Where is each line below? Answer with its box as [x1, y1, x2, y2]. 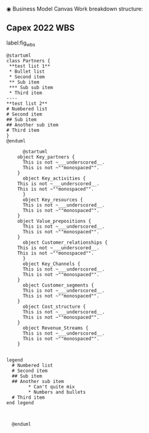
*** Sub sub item [9, 84, 53, 90]
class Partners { [6, 57, 51, 64]
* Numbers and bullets [28, 389, 86, 395]
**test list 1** [9, 63, 51, 69]
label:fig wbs [6, 39, 35, 48]
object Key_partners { [17, 154, 75, 160]
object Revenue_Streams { [22, 325, 89, 331]
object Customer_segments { [22, 282, 95, 288]
